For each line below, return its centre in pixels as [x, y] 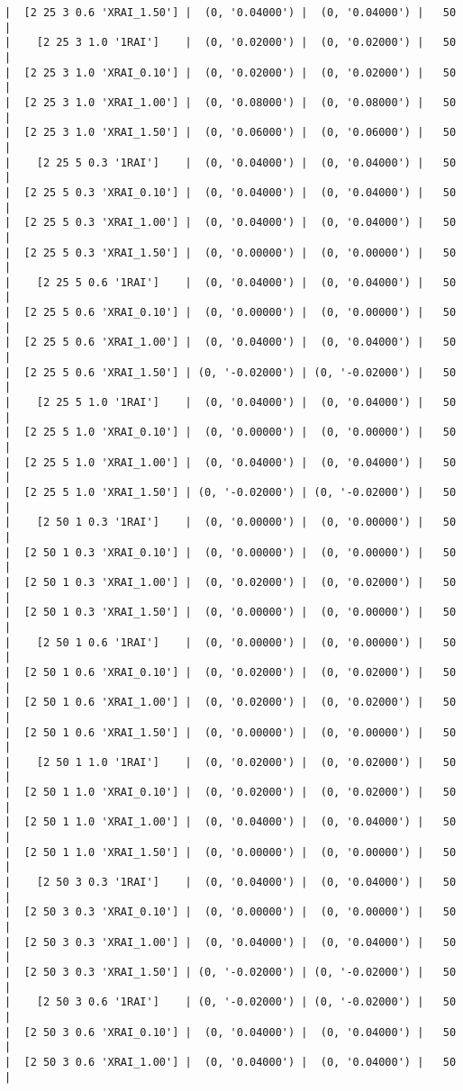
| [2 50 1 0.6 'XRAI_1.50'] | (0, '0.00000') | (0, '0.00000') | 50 [231, 732]
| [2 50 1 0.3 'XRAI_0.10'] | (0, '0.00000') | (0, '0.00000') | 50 [231, 552]
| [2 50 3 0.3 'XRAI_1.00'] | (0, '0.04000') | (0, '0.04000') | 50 [231, 942]
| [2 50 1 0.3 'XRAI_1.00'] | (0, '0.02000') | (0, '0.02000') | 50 [231, 582]
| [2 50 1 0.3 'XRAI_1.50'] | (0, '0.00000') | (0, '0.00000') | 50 [231, 613]
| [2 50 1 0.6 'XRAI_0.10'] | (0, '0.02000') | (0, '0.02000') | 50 [231, 672]
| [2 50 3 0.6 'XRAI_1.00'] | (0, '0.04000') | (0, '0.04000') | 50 [231, 1062]
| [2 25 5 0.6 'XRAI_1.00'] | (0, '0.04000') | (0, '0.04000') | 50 [231, 343]
